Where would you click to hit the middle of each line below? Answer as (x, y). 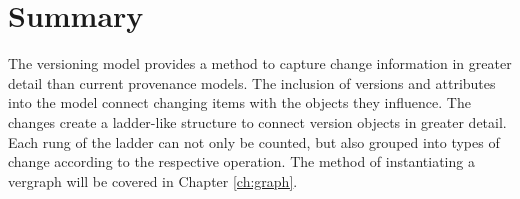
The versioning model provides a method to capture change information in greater (260, 63)
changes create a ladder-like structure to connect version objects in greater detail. (257, 121)
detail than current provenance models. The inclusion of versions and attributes (252, 82)
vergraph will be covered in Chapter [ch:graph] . (153, 180)
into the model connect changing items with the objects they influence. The (239, 102)
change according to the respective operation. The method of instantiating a (241, 161)
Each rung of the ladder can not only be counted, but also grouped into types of (254, 141)
